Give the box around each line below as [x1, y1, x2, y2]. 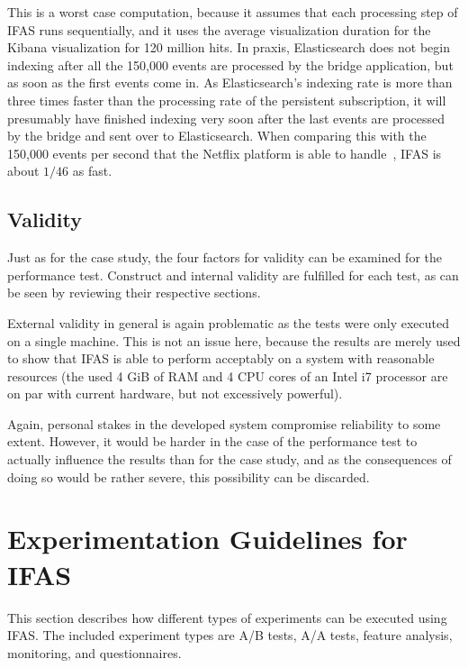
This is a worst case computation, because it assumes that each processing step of [7, 3, 458, 21]
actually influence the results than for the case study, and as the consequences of [7, 450, 452, 469]
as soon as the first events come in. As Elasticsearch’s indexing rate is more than [7, 73, 453, 92]
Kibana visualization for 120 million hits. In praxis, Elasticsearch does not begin [7, 38, 450, 57]
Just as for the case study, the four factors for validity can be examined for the [7, 248, 442, 267]
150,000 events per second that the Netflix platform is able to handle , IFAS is [7, 143, 442, 162]
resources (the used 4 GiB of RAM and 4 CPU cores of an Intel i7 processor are [7, 366, 448, 385]
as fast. [72, 161, 112, 180]
